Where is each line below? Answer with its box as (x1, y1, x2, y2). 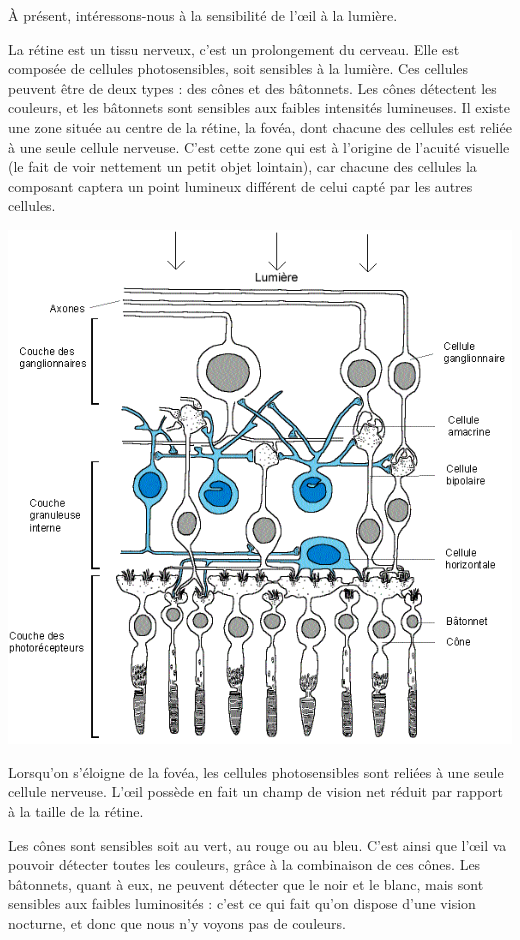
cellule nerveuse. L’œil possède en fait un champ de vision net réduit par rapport (8, 781, 503, 802)
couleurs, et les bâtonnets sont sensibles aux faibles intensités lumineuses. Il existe (8, 97, 510, 118)
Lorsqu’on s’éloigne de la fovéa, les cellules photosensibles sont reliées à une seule (8, 761, 504, 782)
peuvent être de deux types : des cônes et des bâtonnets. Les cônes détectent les (8, 77, 497, 98)
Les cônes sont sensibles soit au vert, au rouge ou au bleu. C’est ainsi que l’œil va (8, 834, 507, 855)
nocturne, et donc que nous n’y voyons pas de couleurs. (8, 912, 346, 933)
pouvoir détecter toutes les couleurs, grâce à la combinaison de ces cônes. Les (8, 854, 481, 875)
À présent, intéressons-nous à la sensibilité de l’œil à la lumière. (8, 5, 398, 25)
